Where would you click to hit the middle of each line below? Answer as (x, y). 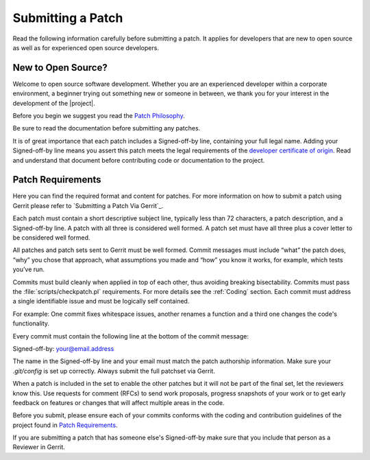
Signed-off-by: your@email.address (63, 348)
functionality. (31, 323)
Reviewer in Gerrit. (39, 447)
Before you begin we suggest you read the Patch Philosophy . (99, 116)
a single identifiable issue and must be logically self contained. (101, 301)
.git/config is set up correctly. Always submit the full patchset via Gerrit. (114, 371)
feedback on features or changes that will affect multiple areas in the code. (119, 402)
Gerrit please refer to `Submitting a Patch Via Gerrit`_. (88, 205)
